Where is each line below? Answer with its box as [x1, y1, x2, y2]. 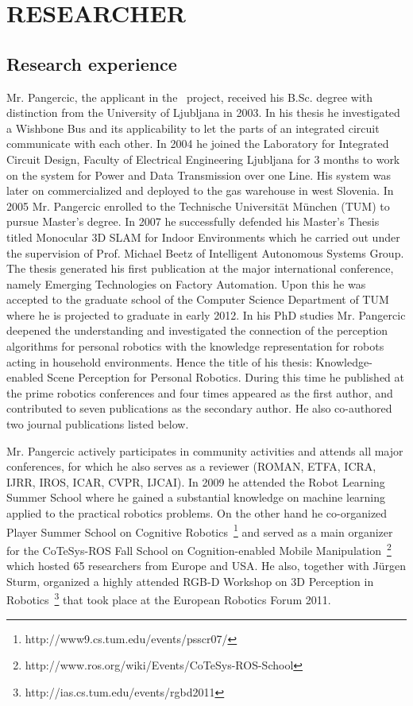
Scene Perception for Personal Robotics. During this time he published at [47, 369, 404, 386]
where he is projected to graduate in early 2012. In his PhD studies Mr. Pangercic [6, 306, 406, 323]
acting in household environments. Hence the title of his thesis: [6, 353, 313, 370]
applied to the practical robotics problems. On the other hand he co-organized [6, 505, 388, 522]
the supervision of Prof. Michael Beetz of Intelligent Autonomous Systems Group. [6, 244, 404, 261]
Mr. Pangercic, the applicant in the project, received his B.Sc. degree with [6, 88, 373, 105]
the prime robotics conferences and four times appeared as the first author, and [6, 384, 393, 401]
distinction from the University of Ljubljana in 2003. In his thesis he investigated [6, 104, 400, 121]
